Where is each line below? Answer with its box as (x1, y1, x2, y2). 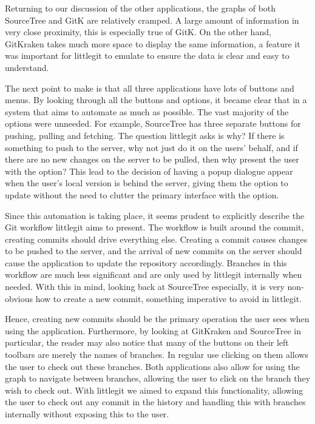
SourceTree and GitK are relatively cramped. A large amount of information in (5, 13, 299, 26)
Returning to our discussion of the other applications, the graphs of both (5, 2, 276, 14)
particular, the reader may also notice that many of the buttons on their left (5, 336, 289, 349)
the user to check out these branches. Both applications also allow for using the (5, 360, 300, 372)
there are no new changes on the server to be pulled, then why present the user (5, 153, 299, 166)
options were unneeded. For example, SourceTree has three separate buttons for (5, 117, 301, 130)
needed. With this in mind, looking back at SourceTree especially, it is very (5, 280, 285, 293)
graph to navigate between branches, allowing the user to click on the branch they (5, 372, 311, 385)
